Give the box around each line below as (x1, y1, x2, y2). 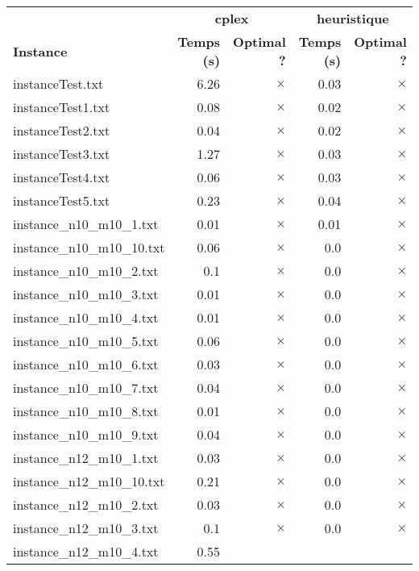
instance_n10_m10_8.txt (13, 402, 159, 420)
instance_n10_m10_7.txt (13, 378, 159, 397)
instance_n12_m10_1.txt (13, 448, 159, 467)
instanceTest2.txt (13, 121, 110, 140)
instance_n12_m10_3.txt (13, 519, 159, 537)
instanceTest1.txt (13, 98, 110, 116)
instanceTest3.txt (13, 144, 110, 163)
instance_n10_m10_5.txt (13, 331, 159, 350)
